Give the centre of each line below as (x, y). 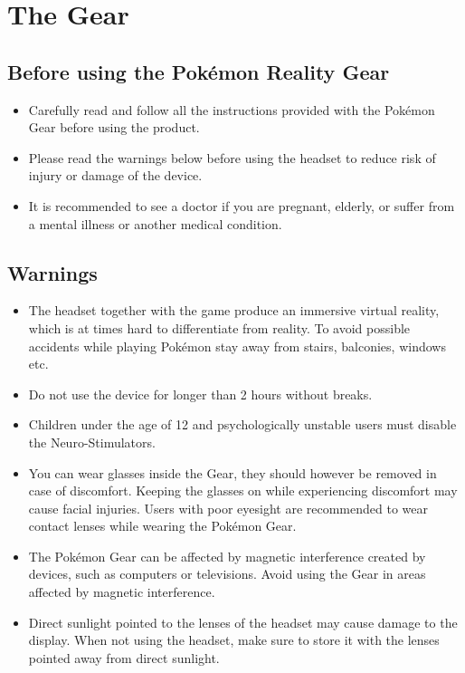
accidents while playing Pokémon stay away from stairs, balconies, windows (237, 346)
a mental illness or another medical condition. (155, 223)
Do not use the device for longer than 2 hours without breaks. (200, 394)
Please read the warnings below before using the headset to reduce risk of (232, 157)
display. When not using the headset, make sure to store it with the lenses (234, 640)
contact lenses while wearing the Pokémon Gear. (162, 526)
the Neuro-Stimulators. (92, 442)
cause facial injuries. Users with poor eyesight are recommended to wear (228, 508)
